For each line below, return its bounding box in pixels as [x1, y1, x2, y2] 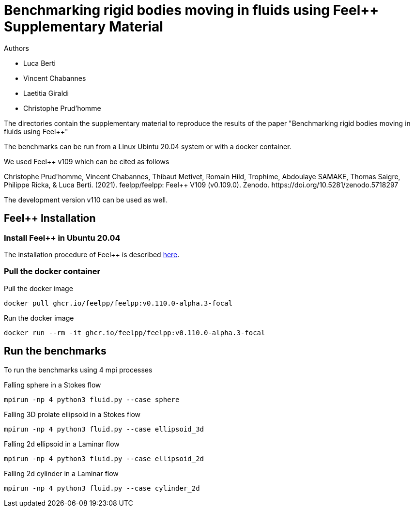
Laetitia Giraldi [23, 89, 69, 97]
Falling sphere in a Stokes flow [4, 380, 101, 389]
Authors [4, 44, 29, 52]
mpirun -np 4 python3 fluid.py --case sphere [4, 395, 180, 403]
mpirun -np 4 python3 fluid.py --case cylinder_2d [4, 484, 200, 492]
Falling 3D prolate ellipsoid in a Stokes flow [4, 410, 141, 418]
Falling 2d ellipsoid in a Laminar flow [4, 439, 120, 448]
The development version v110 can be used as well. [4, 195, 168, 204]
